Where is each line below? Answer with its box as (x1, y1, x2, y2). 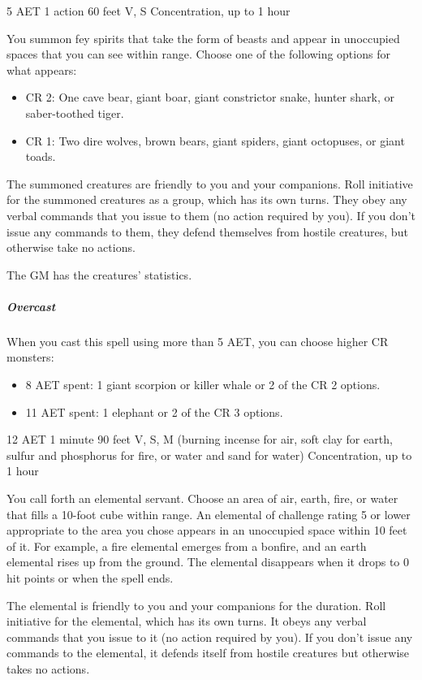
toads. (25, 148, 56, 165)
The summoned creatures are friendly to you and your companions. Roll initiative (6, 175, 413, 192)
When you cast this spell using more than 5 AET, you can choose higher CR (6, 332, 389, 349)
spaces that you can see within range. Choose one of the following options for (6, 45, 390, 63)
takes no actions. (6, 660, 90, 677)
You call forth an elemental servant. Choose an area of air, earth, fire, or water (6, 490, 398, 507)
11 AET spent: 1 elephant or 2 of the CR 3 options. (25, 403, 283, 420)
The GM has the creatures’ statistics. (6, 266, 192, 283)
